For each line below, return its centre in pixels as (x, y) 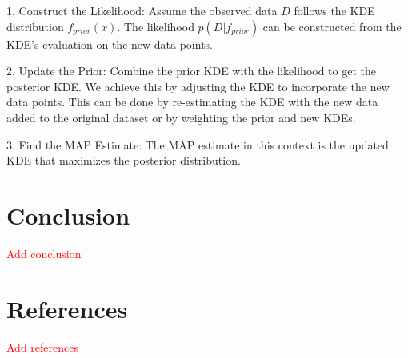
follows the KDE (334, 10)
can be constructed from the (332, 26)
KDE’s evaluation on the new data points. (110, 44)
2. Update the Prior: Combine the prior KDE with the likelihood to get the (191, 71)
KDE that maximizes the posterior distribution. (124, 160)
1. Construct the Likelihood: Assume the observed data (142, 10)
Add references (42, 346)
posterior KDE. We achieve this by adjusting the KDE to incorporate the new (198, 86)
